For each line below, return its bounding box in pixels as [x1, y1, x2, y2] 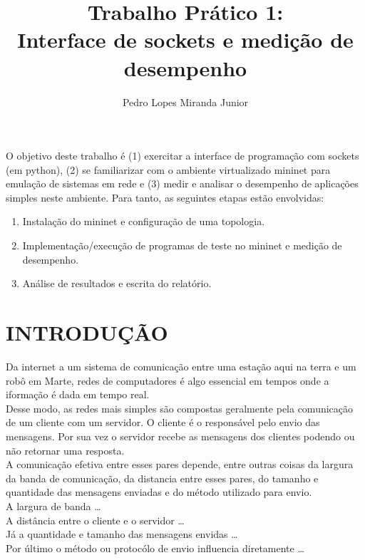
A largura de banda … [6, 498, 101, 513]
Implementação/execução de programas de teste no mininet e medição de [22, 238, 342, 253]
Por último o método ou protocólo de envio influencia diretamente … [6, 540, 304, 555]
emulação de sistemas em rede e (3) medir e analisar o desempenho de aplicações [6, 176, 359, 191]
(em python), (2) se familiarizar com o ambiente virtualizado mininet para [6, 162, 331, 177]
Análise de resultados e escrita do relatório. [22, 276, 212, 291]
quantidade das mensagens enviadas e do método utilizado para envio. [6, 484, 312, 499]
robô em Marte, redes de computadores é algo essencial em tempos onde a [6, 373, 329, 388]
